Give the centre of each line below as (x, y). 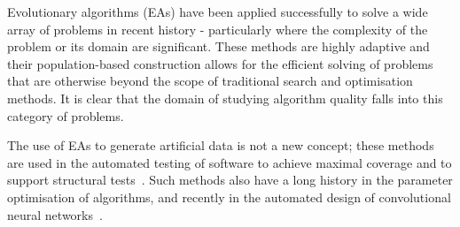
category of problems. (66, 115)
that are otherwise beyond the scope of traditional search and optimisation (210, 81)
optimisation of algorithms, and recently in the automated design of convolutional (229, 197)
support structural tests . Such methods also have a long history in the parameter (230, 180)
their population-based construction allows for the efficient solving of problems (220, 63)
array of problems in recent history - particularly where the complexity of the (218, 29)
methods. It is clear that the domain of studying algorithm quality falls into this (225, 98)
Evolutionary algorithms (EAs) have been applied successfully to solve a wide (218, 11)
